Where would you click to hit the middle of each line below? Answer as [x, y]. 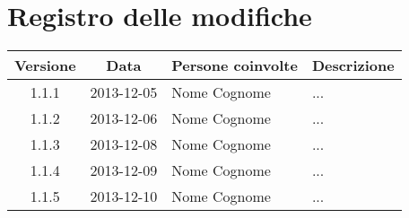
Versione [45, 65]
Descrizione [353, 65]
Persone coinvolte [235, 65]
